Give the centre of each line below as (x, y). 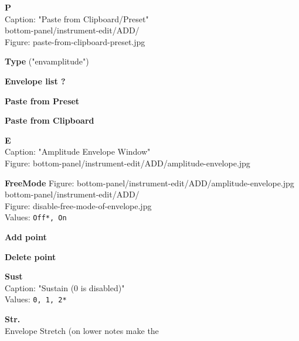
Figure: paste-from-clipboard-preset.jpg (75, 41)
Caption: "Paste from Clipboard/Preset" (77, 18)
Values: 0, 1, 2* (36, 299)
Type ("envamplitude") (47, 61)
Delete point (30, 256)
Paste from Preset (42, 100)
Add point (26, 236)
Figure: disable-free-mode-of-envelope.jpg (78, 205)
